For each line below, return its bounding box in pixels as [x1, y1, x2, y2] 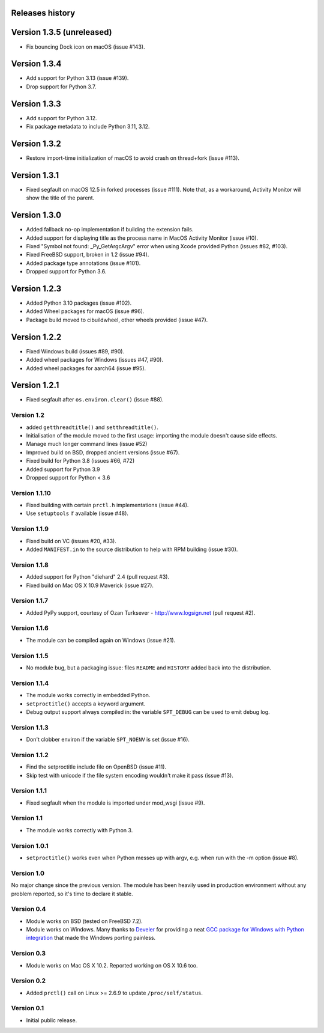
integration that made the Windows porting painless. [26, 934, 156, 942]
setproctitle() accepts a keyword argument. [26, 700, 146, 707]
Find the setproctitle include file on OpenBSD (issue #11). [26, 763, 167, 770]
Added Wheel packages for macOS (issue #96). [26, 308, 145, 315]
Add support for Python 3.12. [26, 114, 97, 121]
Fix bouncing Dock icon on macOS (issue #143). [26, 43, 145, 50]
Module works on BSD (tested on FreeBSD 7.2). [26, 917, 143, 925]
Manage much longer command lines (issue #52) [26, 440, 148, 448]
